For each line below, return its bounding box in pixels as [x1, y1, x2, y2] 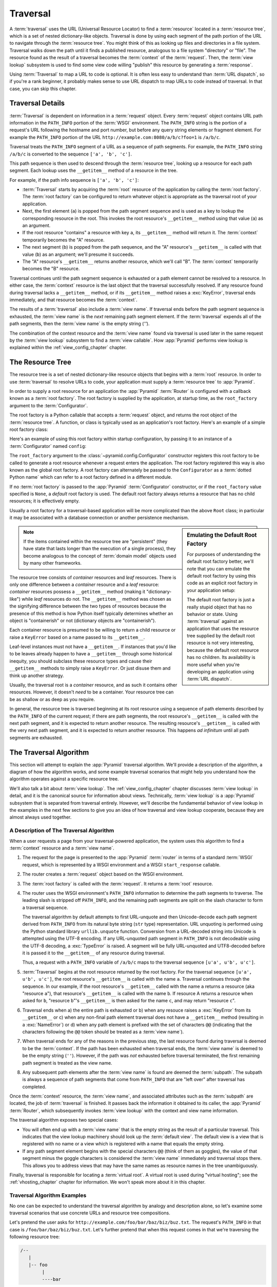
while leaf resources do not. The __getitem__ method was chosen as [21, 596, 172, 602]
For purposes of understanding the [187, 551, 261, 557]
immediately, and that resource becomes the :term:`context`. [9, 297, 138, 303]
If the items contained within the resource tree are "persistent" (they [23, 538, 168, 545]
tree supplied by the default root [187, 633, 255, 639]
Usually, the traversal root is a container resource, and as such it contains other [9, 682, 177, 688]
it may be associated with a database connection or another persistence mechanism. [9, 515, 189, 521]
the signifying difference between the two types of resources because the [9, 603, 167, 610]
